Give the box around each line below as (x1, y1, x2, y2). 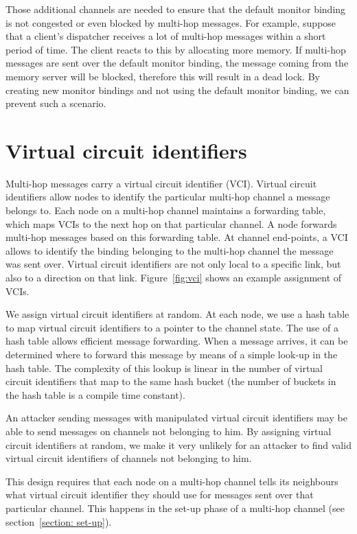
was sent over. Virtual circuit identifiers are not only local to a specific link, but (5, 257, 341, 271)
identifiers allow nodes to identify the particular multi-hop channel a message (5, 189, 330, 204)
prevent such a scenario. (5, 96, 106, 111)
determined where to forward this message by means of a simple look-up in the (5, 347, 338, 361)
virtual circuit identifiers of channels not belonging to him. (5, 451, 252, 465)
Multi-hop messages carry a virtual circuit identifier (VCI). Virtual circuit (5, 176, 317, 190)
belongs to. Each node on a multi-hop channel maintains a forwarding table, (5, 203, 326, 218)
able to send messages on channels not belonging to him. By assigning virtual (5, 423, 332, 438)
